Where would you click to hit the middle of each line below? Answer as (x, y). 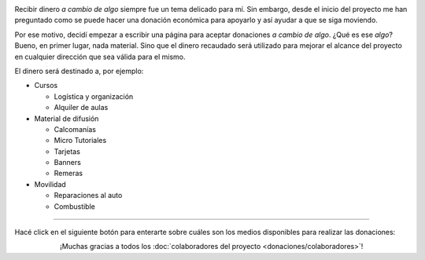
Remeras (68, 174)
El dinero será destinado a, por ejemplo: (79, 71)
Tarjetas (67, 151)
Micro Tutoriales (80, 141)
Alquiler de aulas (81, 108)
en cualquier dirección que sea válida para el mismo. (100, 57)
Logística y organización (94, 96)
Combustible (75, 206)
